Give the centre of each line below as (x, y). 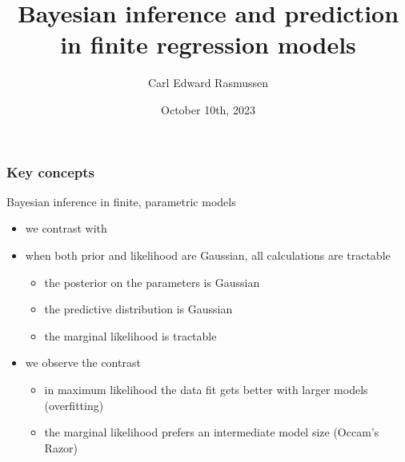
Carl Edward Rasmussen (208, 83)
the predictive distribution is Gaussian (138, 309)
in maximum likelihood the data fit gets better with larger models (206, 389)
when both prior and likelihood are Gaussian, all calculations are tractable (208, 255)
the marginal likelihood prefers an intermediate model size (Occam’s (212, 432)
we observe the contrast (83, 362)
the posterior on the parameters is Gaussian (152, 282)
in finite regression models (208, 44)
